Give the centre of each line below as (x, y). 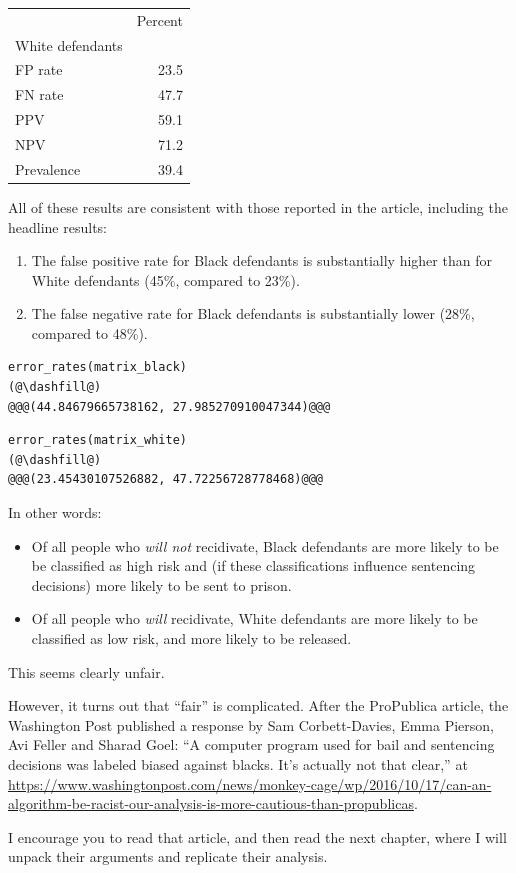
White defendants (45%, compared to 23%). (165, 279)
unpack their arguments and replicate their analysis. (168, 856)
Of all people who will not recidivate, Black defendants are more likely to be (265, 545)
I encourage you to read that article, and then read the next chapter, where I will (257, 836)
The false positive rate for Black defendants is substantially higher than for (261, 260)
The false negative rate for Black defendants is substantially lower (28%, (253, 313)
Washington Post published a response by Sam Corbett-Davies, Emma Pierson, (251, 724)
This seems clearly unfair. (86, 671)
